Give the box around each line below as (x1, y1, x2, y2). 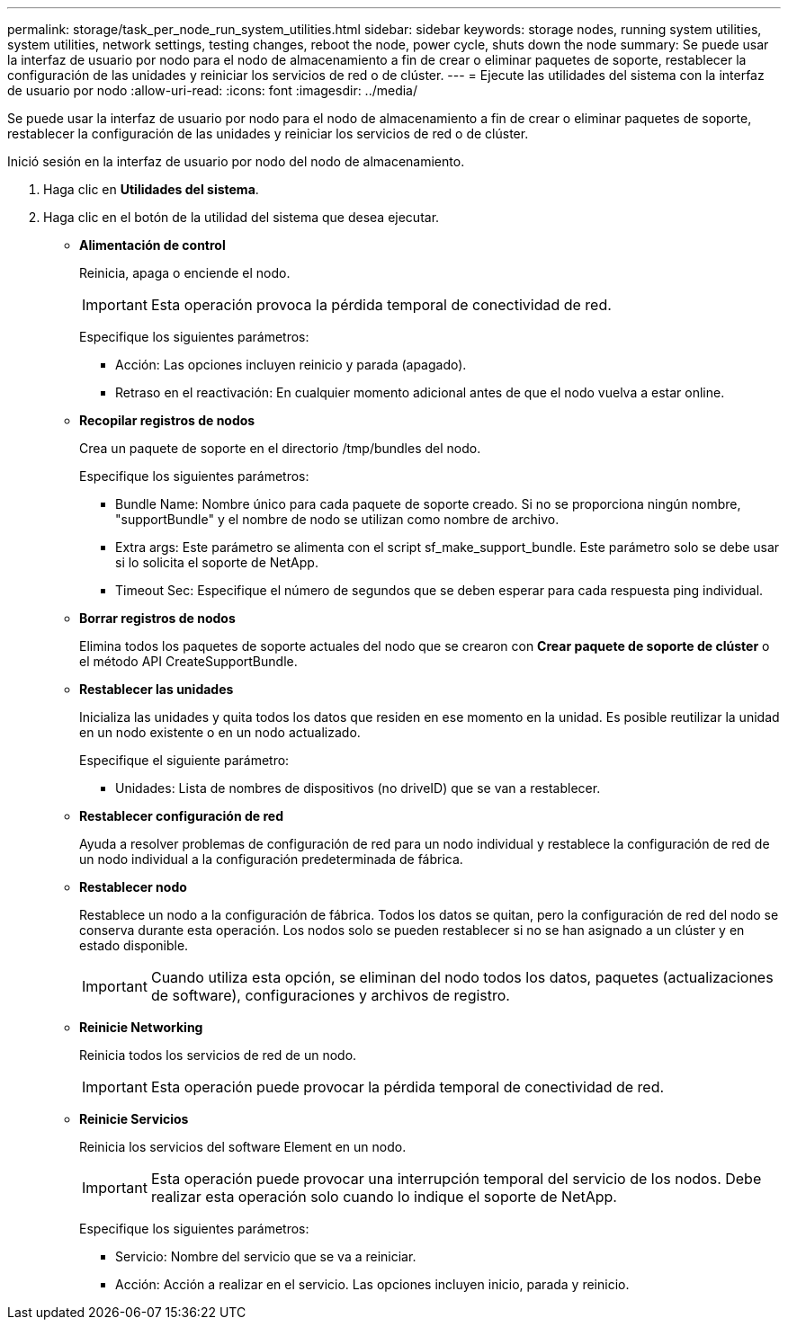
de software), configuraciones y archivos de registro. (150, 986, 510, 1004)
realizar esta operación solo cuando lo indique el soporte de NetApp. (150, 1188, 617, 1206)
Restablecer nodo (79, 879, 187, 895)
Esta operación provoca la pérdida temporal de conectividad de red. (150, 296, 612, 314)
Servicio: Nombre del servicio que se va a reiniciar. (115, 1249, 416, 1264)
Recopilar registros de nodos (79, 413, 255, 428)
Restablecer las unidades (79, 681, 234, 697)
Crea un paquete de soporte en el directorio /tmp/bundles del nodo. (79, 441, 481, 456)
